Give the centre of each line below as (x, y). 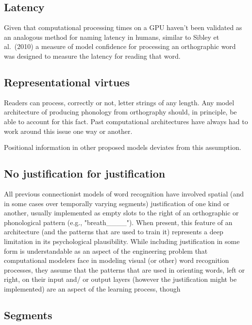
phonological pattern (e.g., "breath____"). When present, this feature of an (118, 222)
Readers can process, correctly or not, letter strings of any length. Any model (119, 102)
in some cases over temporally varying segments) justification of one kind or (117, 203)
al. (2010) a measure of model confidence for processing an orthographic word (120, 46)
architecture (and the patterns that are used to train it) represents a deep (114, 232)
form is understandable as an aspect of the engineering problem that (106, 251)
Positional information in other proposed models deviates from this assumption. (123, 147)
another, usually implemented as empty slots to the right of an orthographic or (121, 213)
